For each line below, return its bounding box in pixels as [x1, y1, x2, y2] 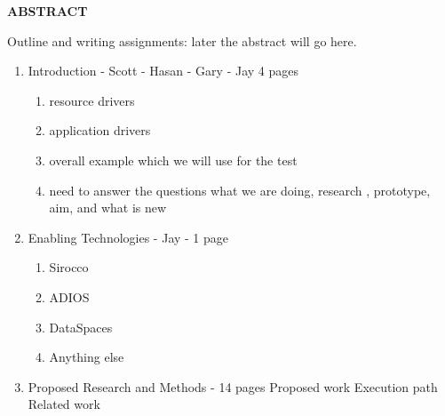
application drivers [49, 121, 151, 140]
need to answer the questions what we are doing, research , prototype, [49, 180, 431, 199]
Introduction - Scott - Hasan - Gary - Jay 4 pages [28, 61, 299, 80]
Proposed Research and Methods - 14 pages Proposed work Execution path [28, 377, 438, 396]
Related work [28, 395, 100, 413]
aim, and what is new [49, 198, 167, 217]
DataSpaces [49, 317, 113, 336]
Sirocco [49, 258, 89, 276]
